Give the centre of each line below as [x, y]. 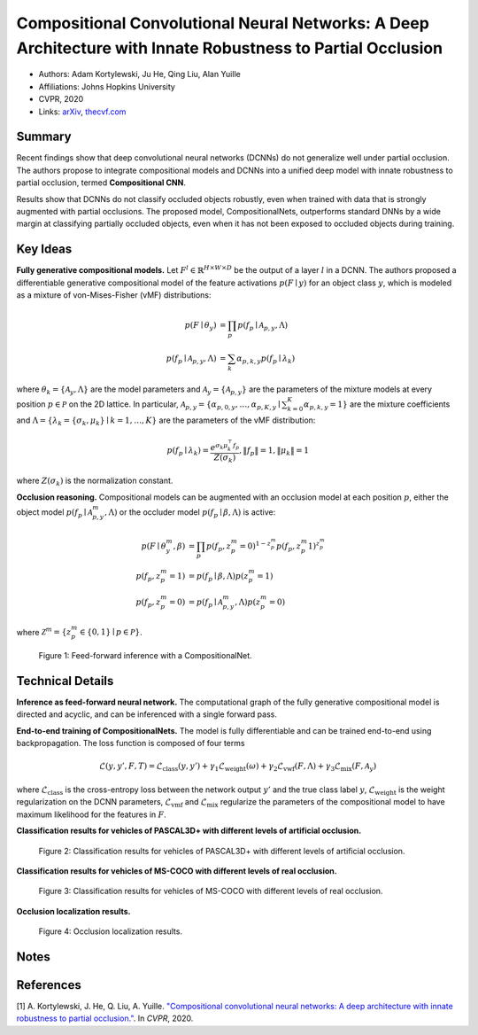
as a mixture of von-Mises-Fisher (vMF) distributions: [114, 295]
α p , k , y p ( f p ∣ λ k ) [266, 359]
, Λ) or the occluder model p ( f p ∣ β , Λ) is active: [190, 513]
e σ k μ [219, 447]
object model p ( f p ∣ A [54, 513]
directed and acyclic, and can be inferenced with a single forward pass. [147, 714]
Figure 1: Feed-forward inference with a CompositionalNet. [145, 656]
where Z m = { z [44, 631]
